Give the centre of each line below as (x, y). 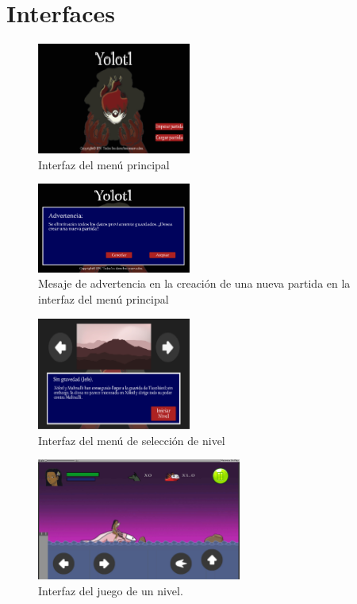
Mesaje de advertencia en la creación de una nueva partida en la (194, 283)
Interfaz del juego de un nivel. (111, 590)
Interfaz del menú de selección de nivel (132, 440)
